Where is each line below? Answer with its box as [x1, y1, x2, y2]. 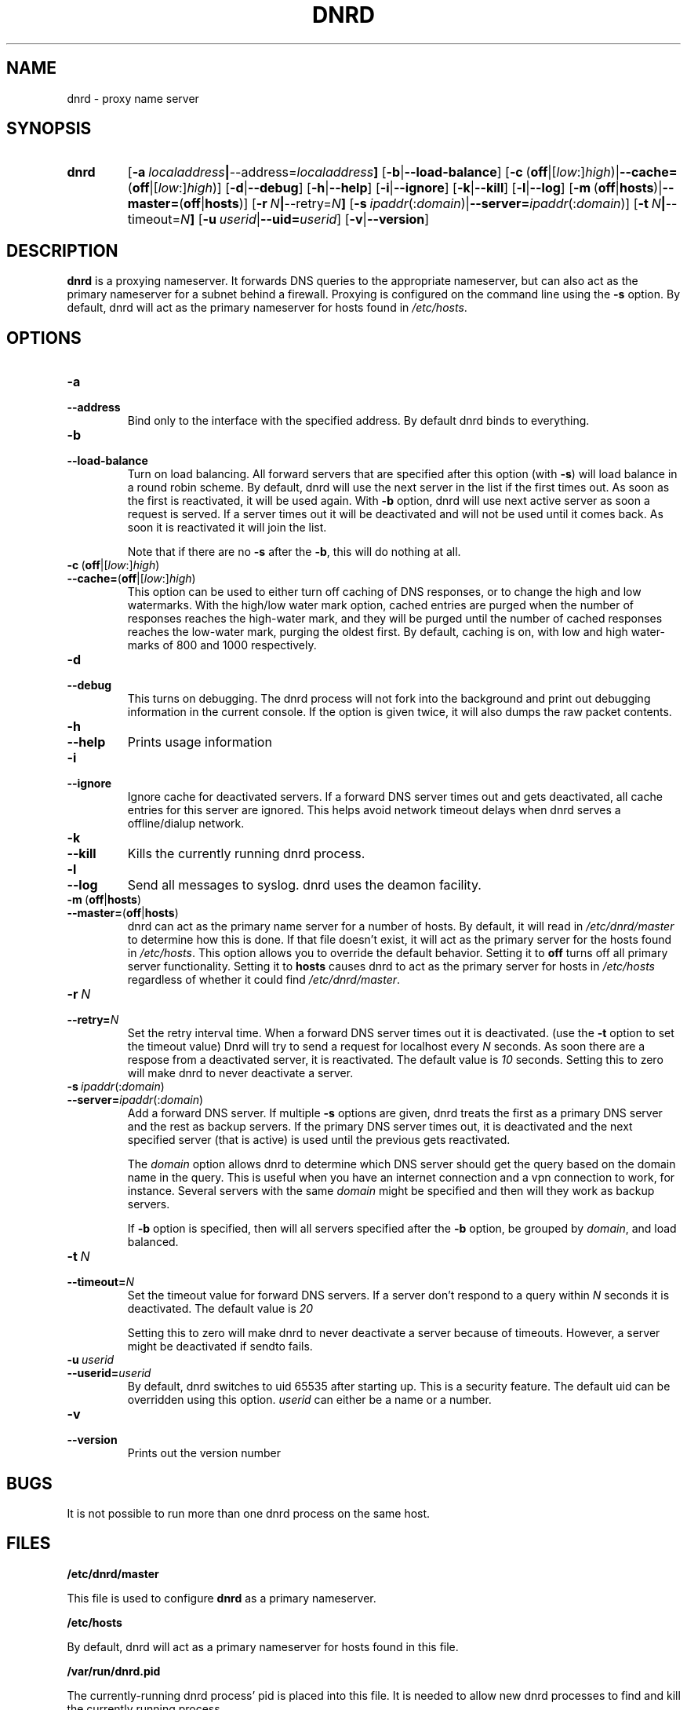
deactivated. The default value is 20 [127, 1302, 314, 1316]
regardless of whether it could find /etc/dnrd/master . [127, 973, 401, 987]
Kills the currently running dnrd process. [127, 846, 365, 862]
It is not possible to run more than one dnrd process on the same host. [67, 1506, 431, 1520]
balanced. [127, 1235, 179, 1249]
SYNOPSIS [6, 119, 92, 139]
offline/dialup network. [127, 817, 245, 831]
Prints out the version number [127, 1446, 281, 1460]
